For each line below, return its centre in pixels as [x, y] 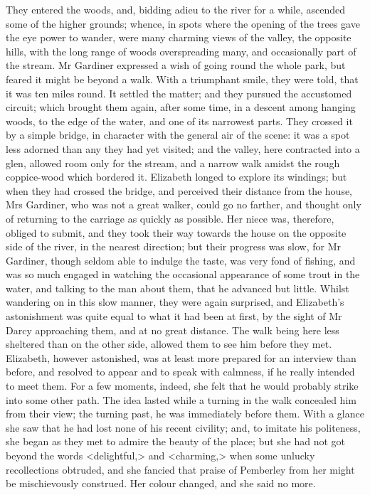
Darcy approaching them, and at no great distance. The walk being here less [173, 330]
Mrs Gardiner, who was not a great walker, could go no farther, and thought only [184, 204]
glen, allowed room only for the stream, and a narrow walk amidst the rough [173, 163]
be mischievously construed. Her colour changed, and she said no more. [161, 483]
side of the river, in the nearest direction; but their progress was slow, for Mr [173, 246]
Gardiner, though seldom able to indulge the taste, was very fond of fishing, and [181, 260]
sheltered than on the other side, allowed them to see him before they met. [169, 344]
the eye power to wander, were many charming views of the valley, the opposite [179, 37]
